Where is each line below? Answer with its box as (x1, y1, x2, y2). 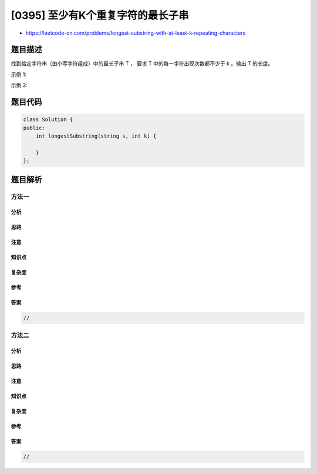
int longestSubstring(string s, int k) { (35, 133, 157, 139)
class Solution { (23, 116, 73, 123)
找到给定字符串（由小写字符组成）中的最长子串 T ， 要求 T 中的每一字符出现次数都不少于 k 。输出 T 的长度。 (11, 60, 274, 67)
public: (23, 124, 45, 131)
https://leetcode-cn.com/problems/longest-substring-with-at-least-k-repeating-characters (25, 29, 246, 36)
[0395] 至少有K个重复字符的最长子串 (11, 9, 189, 22)
